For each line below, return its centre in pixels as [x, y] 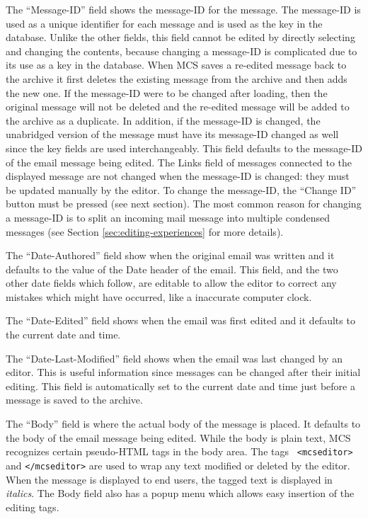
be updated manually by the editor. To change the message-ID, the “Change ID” [181, 189]
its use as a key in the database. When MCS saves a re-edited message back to [176, 65]
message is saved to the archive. [74, 400]
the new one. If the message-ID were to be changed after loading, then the [167, 92]
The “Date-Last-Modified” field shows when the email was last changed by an [174, 358]
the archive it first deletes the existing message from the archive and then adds [177, 78]
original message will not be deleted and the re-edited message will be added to [178, 107]
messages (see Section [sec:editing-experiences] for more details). [145, 231]
